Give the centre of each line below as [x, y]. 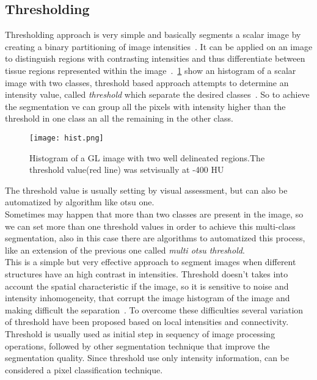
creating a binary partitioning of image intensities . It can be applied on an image [159, 46]
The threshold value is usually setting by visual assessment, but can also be [146, 190]
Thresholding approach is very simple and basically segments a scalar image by [153, 35]
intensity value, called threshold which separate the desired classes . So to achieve [157, 94]
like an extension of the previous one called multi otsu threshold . [125, 250]
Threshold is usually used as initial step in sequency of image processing [140, 333]
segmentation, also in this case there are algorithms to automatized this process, [155, 238]
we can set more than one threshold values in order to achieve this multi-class [150, 226]
